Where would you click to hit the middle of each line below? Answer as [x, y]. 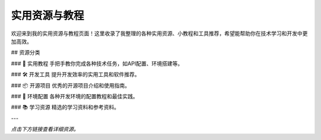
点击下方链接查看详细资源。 [45, 129]
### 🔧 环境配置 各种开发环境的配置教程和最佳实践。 [75, 96]
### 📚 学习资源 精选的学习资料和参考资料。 [65, 107]
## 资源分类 [26, 52]
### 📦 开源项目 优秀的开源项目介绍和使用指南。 [70, 85]
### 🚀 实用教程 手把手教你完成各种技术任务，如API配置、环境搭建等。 [97, 63]
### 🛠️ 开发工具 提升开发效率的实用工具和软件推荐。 [75, 74]
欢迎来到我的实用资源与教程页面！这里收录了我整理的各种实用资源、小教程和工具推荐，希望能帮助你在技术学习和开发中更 [159, 33]
